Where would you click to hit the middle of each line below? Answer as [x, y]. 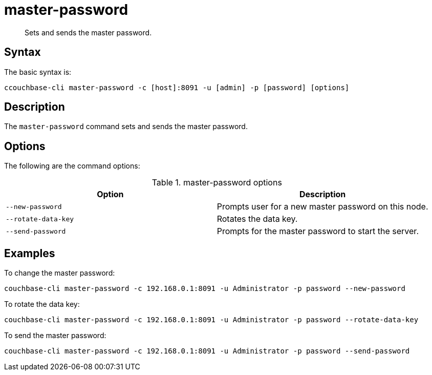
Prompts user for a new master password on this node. [322, 207]
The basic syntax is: [38, 72]
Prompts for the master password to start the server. [318, 231]
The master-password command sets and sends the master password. [126, 127]
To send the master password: [55, 336]
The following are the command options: [72, 166]
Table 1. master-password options [217, 183]
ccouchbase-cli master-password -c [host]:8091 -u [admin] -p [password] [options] [177, 87]
